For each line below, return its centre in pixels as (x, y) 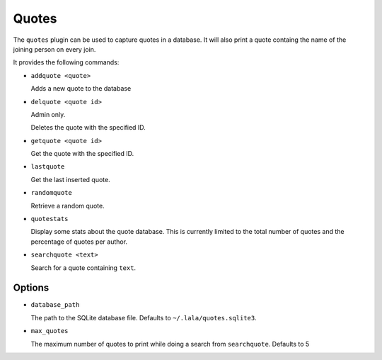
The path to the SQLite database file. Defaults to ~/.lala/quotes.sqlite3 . (144, 317)
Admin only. (48, 114)
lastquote (48, 167)
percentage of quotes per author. (79, 242)
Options (31, 288)
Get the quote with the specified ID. (82, 154)
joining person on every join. (54, 49)
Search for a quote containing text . (83, 268)
